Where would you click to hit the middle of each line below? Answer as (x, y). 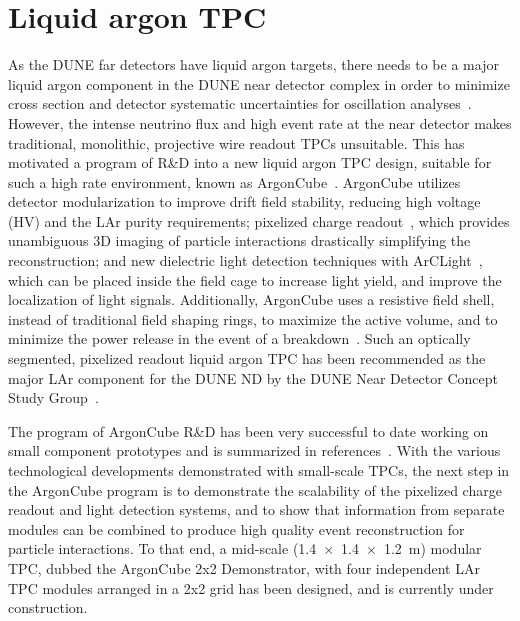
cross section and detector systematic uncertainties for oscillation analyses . (240, 103)
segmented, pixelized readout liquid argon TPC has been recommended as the (247, 358)
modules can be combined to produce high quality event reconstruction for (236, 528)
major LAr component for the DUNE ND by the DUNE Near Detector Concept (253, 377)
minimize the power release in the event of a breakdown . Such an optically (239, 338)
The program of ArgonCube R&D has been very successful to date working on (248, 430)
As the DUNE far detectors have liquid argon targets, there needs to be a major (253, 64)
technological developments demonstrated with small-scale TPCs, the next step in (259, 470)
